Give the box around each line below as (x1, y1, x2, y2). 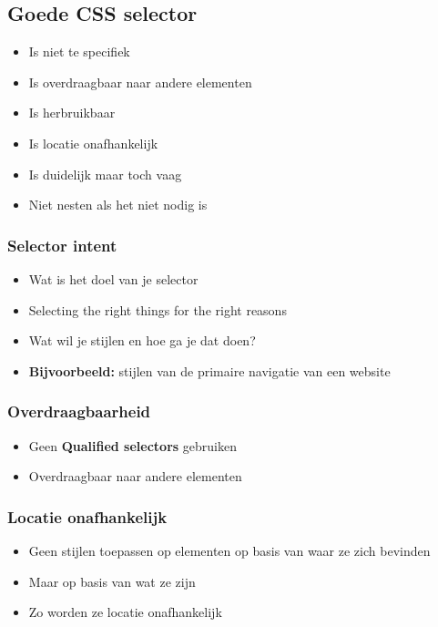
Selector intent (7, 233, 117, 256)
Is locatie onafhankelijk (28, 133, 158, 152)
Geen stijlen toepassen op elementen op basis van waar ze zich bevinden (28, 540, 431, 560)
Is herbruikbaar (28, 103, 116, 122)
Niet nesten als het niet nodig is (28, 195, 208, 214)
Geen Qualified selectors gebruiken (28, 436, 237, 455)
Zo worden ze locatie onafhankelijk (28, 602, 222, 622)
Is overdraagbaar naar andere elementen (28, 72, 252, 91)
